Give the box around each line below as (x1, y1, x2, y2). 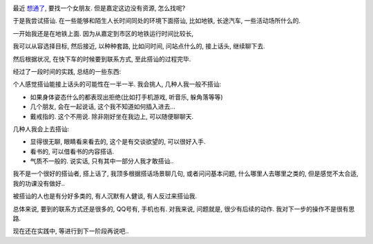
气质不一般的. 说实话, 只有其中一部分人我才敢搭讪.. (30, 157, 174, 165)
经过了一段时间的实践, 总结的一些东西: (12, 67, 122, 75)
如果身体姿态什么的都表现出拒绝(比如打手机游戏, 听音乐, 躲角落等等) (30, 93, 224, 101)
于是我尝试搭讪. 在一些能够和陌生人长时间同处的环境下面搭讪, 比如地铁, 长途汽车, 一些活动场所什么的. (12, 17, 300, 25)
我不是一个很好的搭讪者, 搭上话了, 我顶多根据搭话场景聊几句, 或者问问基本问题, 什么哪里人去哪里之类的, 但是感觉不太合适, (12, 169, 358, 178)
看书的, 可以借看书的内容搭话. (30, 147, 115, 156)
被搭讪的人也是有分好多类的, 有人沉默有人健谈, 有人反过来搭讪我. (12, 192, 197, 200)
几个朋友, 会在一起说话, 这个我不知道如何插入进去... (30, 102, 176, 111)
